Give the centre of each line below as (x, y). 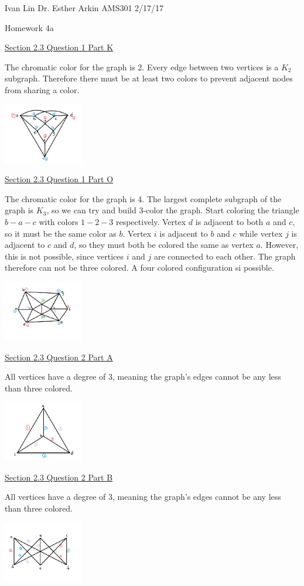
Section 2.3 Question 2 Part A (59, 357)
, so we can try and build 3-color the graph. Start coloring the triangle (173, 210)
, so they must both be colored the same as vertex (164, 245)
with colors (59, 221)
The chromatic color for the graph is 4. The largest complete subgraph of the (143, 198)
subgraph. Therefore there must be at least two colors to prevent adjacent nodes (149, 78)
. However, (279, 245)
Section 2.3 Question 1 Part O (59, 179)
